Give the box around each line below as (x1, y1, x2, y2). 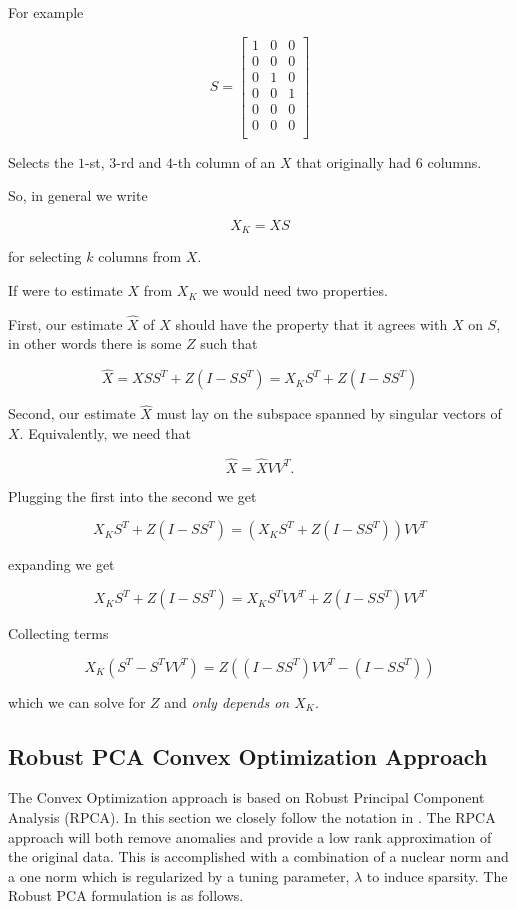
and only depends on (164, 691, 290, 712)
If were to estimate (8, 280, 123, 301)
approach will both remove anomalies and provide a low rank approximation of (8, 826, 492, 847)
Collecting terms (8, 623, 109, 644)
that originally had (296, 151, 412, 172)
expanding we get (8, 554, 115, 575)
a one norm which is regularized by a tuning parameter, (8, 865, 350, 886)
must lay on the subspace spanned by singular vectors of (156, 403, 502, 424)
